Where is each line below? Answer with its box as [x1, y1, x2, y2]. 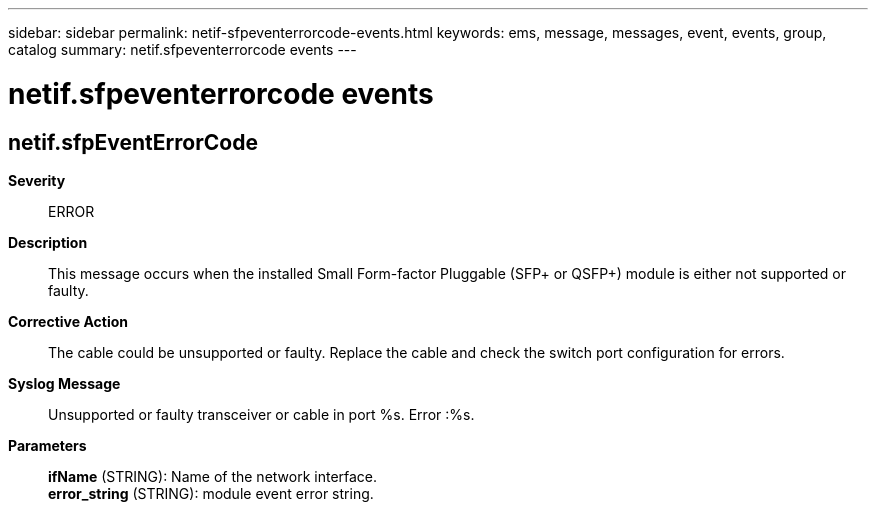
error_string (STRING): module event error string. [48, 484, 374, 502]
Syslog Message [8, 374, 121, 392]
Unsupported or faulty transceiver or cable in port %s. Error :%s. [48, 405, 475, 423]
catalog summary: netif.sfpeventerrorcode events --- [8, 41, 357, 58]
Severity [8, 171, 66, 189]
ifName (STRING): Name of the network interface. [48, 467, 378, 485]
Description [8, 233, 88, 251]
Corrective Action [8, 312, 128, 330]
